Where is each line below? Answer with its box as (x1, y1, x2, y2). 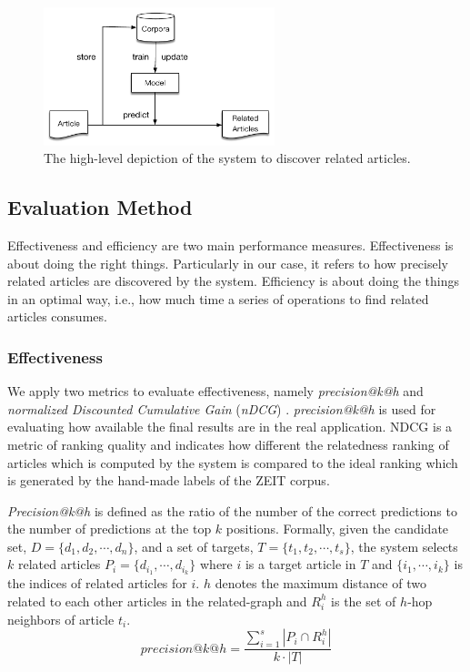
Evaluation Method (7, 193, 193, 221)
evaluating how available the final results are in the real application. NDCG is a (7, 417, 453, 436)
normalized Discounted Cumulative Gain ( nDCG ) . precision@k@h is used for (7, 399, 436, 418)
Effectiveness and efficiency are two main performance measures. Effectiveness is (7, 235, 454, 254)
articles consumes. (7, 307, 107, 326)
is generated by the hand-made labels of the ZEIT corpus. (7, 471, 330, 490)
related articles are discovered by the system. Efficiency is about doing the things (7, 271, 459, 290)
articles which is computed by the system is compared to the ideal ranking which (7, 453, 458, 472)
